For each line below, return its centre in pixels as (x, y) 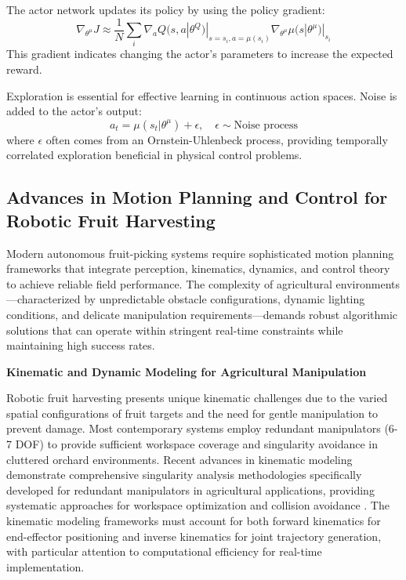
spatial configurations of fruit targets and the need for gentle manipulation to (192, 413)
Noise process (266, 125)
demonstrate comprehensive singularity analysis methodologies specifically (184, 475)
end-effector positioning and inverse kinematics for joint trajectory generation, (194, 536)
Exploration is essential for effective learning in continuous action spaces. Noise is (202, 95)
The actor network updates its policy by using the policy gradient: (166, 9)
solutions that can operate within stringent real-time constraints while (175, 330)
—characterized (43, 299)
